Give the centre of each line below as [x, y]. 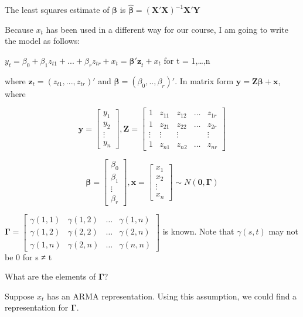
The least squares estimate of [57, 10]
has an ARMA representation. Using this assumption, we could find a [172, 296]
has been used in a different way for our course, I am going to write [167, 29]
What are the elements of [50, 276]
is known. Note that [198, 231]
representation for [37, 307]
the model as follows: [42, 41]
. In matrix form [204, 80]
